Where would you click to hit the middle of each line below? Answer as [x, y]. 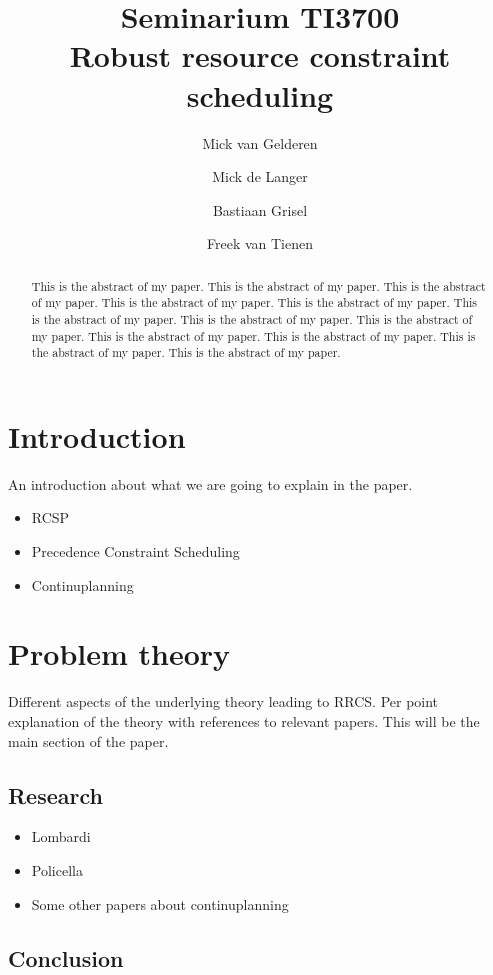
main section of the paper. [88, 740]
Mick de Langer [260, 176]
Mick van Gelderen [260, 142]
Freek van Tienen [259, 243]
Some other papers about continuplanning [160, 903]
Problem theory [119, 653]
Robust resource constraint [260, 55]
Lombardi [61, 836]
